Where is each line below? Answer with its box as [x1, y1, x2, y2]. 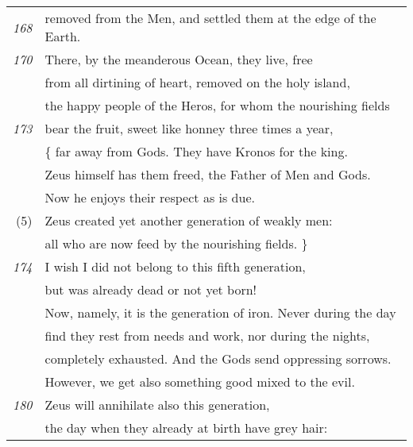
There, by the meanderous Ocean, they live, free [44, 50, 313, 68]
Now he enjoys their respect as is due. [44, 188, 255, 206]
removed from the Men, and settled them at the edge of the [44, 9, 376, 27]
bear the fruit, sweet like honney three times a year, [44, 119, 334, 137]
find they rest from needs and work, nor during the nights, [44, 326, 370, 345]
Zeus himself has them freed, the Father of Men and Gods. [44, 165, 371, 183]
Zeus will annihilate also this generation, [44, 395, 270, 414]
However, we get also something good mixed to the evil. [44, 372, 355, 391]
